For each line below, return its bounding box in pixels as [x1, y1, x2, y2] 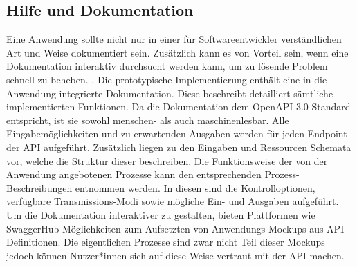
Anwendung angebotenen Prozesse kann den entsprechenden [6, 167, 262, 181]
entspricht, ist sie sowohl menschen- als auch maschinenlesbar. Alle [6, 112, 289, 127]
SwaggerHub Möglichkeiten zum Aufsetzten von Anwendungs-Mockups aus [6, 221, 324, 235]
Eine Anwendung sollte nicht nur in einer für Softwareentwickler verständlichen [6, 32, 342, 46]
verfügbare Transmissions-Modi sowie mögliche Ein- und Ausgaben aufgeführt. [6, 194, 339, 208]
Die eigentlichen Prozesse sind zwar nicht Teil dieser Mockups [64, 235, 325, 249]
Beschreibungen [6, 180, 73, 195]
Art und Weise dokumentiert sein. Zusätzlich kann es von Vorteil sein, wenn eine [6, 45, 349, 59]
